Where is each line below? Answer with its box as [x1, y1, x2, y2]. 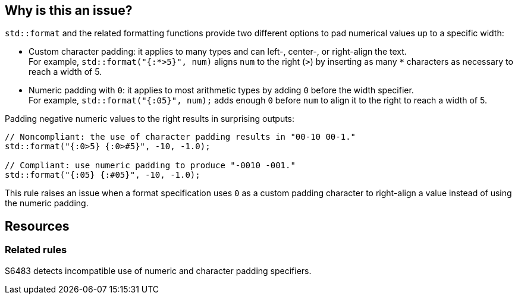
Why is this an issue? [5, 3, 133, 18]
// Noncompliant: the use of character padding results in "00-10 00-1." [5, 132, 356, 142]
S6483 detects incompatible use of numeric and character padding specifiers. [5, 265, 312, 276]
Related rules [5, 244, 67, 256]
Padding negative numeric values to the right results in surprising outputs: [5, 114, 295, 124]
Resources [5, 218, 70, 234]
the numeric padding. [5, 198, 89, 209]
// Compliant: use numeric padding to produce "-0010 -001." [5, 160, 296, 171]
